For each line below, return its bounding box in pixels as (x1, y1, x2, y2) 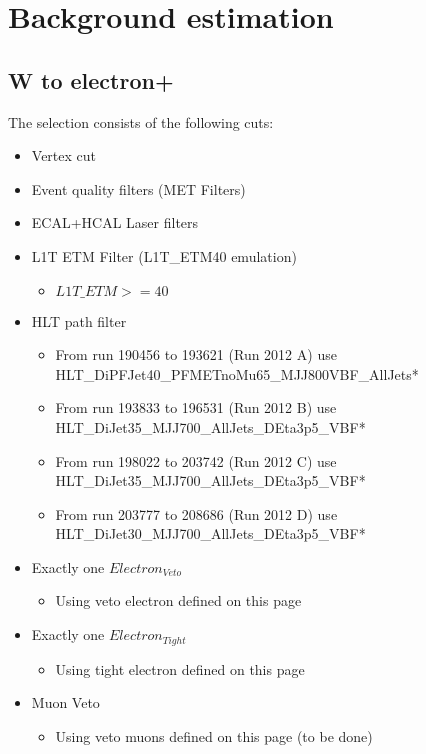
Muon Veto (31, 692, 100, 713)
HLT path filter (31, 310, 127, 331)
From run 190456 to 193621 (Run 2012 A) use (55, 344, 337, 365)
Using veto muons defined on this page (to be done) (55, 725, 373, 746)
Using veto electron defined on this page (55, 590, 302, 611)
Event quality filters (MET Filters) (31, 178, 246, 199)
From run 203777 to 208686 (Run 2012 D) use (55, 503, 338, 524)
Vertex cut (31, 145, 97, 166)
